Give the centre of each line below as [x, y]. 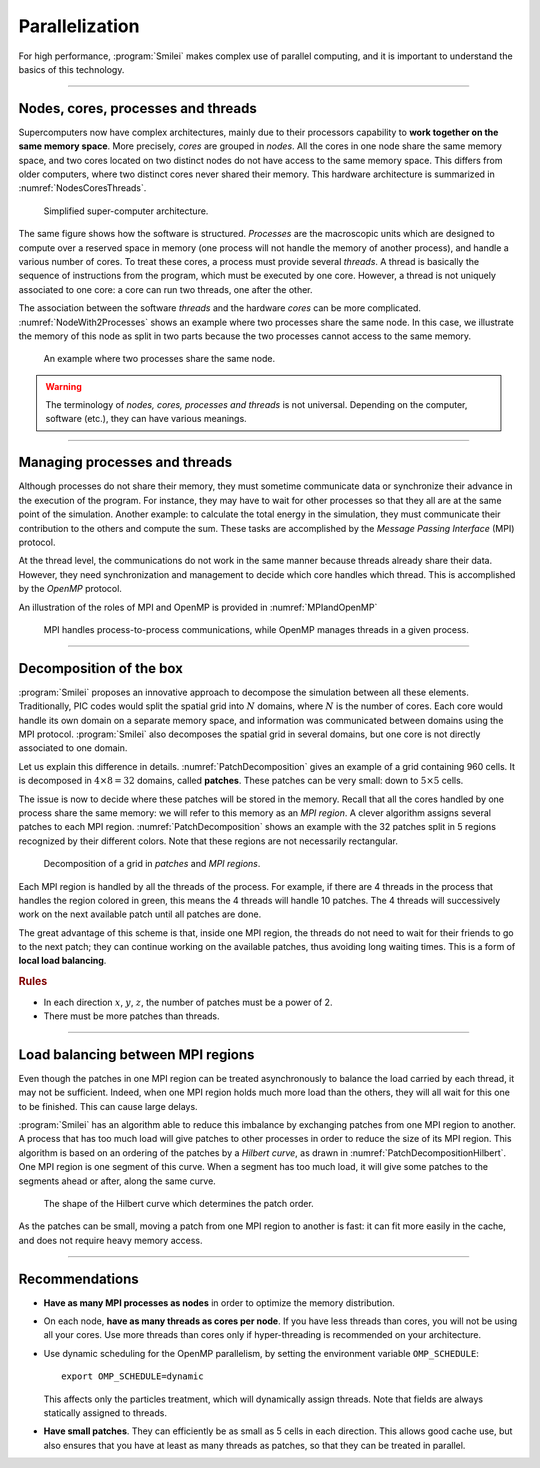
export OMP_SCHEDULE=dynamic [132, 1376]
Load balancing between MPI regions [136, 1054]
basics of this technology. [71, 69]
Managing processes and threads [125, 462]
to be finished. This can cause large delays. [108, 1106]
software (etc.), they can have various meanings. [146, 419]
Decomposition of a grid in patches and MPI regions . [152, 864]
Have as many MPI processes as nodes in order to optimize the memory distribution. [219, 1302]
